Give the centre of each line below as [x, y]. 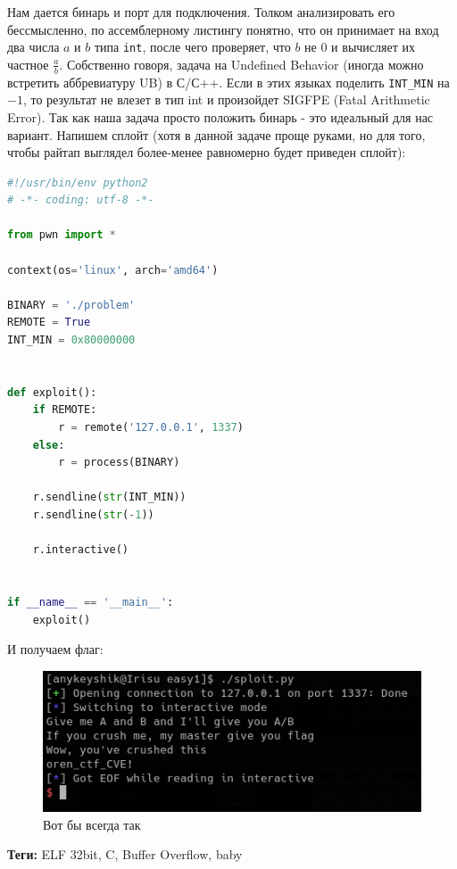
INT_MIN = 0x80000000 [71, 340]
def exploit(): [52, 392]
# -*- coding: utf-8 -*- [81, 200]
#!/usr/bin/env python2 [78, 182]
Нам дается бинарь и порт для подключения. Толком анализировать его [201, 12]
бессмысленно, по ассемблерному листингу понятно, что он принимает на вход [223, 29]
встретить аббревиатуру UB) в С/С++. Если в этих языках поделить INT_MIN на [228, 82]
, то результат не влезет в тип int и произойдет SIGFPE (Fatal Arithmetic [226, 99]
